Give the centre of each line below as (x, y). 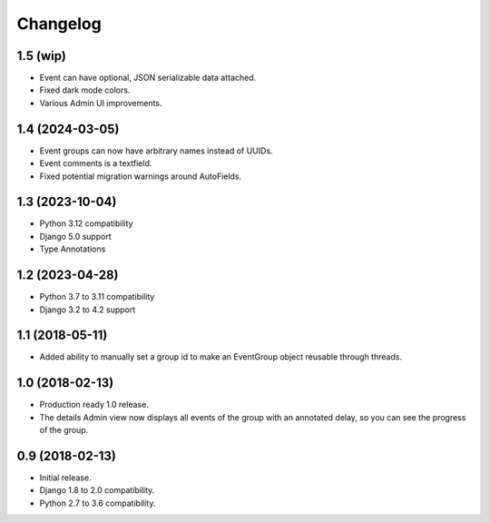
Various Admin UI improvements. (101, 103)
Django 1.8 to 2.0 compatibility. (97, 490)
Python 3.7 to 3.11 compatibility (97, 297)
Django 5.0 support (76, 236)
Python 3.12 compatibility (86, 223)
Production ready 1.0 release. (94, 405)
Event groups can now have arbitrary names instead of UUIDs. (156, 151)
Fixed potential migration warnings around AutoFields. (141, 176)
